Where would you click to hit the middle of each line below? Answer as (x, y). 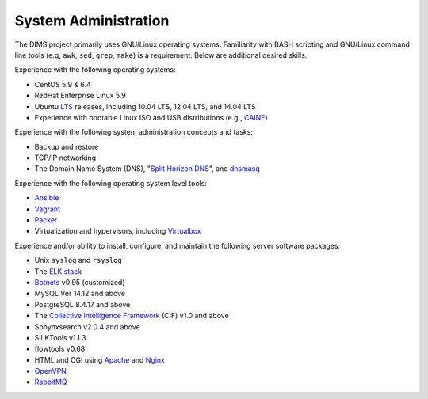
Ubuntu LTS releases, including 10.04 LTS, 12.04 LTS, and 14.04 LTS (145, 106)
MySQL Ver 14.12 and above (80, 294)
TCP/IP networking (65, 158)
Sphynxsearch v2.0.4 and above (87, 327)
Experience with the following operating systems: (95, 70)
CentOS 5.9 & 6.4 (63, 84)
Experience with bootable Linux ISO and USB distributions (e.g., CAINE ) (151, 117)
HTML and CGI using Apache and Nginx (100, 359)
